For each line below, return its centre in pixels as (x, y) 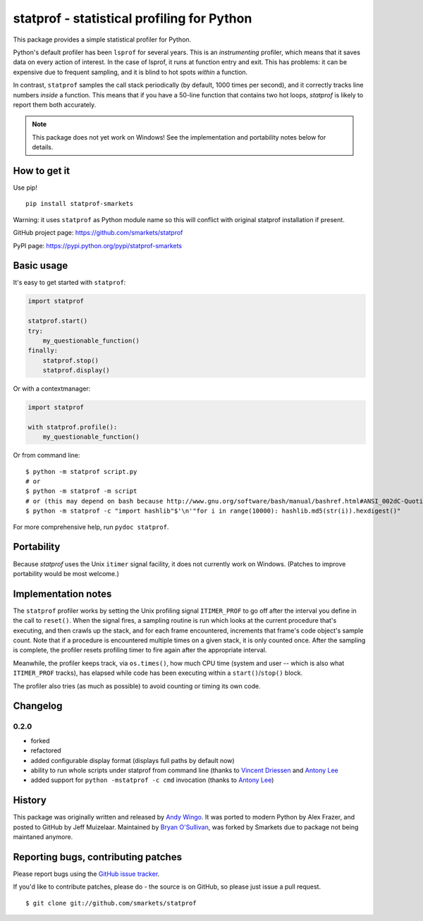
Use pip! (25, 188)
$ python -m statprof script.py (81, 471)
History (30, 800)
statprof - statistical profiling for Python (133, 18)
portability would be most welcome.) (66, 573)
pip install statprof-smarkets (80, 204)
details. (43, 147)
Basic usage (41, 266)
